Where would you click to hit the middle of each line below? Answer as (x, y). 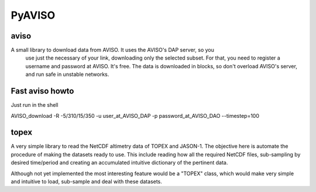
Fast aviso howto (42, 91)
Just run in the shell (35, 105)
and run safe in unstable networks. (67, 74)
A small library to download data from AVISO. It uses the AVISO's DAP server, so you (113, 50)
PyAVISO (33, 15)
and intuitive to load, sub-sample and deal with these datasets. (86, 181)
